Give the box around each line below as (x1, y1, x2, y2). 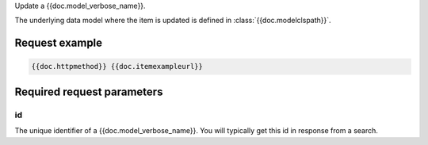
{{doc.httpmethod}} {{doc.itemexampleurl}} (31, 62, 204, 71)
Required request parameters (14, 85, 163, 98)
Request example (14, 36, 103, 50)
